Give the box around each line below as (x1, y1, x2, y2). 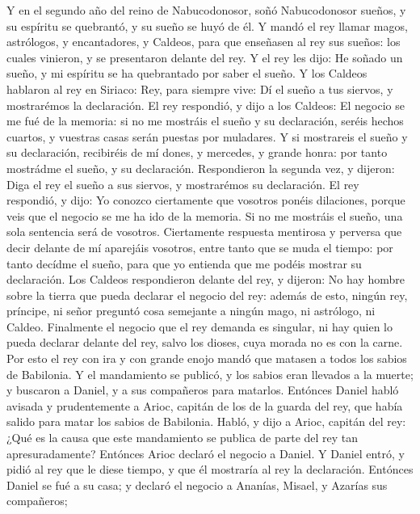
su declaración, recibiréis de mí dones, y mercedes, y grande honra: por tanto (6, 144, 388, 161)
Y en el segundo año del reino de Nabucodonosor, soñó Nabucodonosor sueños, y (6, 2, 406, 18)
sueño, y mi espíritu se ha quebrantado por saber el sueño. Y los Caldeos (6, 65, 367, 82)
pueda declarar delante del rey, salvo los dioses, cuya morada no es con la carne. (6, 334, 403, 351)
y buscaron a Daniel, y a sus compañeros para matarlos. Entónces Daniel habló (6, 381, 399, 398)
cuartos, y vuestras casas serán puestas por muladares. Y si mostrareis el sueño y (6, 128, 408, 145)
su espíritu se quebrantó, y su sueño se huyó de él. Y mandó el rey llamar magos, (6, 17, 408, 34)
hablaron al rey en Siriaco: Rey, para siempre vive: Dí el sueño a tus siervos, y (6, 80, 393, 97)
